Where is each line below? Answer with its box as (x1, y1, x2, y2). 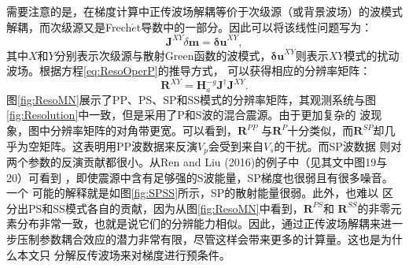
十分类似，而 (287, 122, 354, 139)
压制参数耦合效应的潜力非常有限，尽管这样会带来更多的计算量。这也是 (17, 231, 381, 248)
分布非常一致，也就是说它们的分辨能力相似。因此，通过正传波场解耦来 (17, 215, 381, 232)
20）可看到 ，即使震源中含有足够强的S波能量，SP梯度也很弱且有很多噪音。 (6, 169, 393, 185)
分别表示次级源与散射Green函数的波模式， (54, 47, 271, 63)
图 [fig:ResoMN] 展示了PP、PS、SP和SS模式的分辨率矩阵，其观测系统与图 (6, 91, 377, 107)
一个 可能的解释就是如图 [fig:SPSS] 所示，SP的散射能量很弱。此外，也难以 (6, 184, 379, 201)
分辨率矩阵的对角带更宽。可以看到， (50, 122, 238, 139)
